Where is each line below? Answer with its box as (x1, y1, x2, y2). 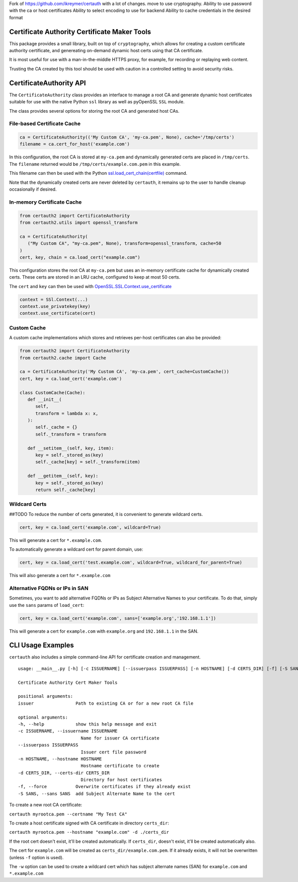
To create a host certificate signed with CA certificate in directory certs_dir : (9, 820, 169, 826)
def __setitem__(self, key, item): (27, 445, 114, 451)
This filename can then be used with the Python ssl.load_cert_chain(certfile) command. (9, 170, 188, 176)
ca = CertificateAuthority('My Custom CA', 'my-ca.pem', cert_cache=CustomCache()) (19, 369, 229, 374)
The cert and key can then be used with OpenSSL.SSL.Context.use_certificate (9, 283, 172, 289)
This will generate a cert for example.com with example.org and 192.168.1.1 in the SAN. (9, 628, 199, 634)
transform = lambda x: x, (35, 410, 99, 416)
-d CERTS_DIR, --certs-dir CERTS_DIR (18, 770, 110, 776)
